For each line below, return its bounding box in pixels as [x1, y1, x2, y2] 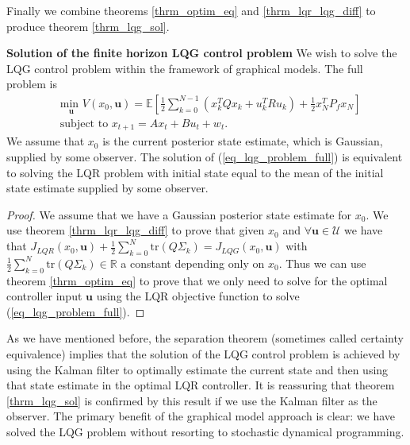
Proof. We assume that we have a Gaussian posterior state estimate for [6, 206, 352, 222]
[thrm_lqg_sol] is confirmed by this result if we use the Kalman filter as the [6, 392, 377, 408]
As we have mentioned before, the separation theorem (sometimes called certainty [6, 330, 404, 346]
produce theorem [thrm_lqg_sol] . [6, 17, 170, 34]
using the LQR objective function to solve [96, 288, 300, 304]
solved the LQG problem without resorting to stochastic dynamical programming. [6, 423, 404, 439]
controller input [6, 288, 82, 304]
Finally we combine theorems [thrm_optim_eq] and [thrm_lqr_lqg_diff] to [6, 2, 376, 18]
